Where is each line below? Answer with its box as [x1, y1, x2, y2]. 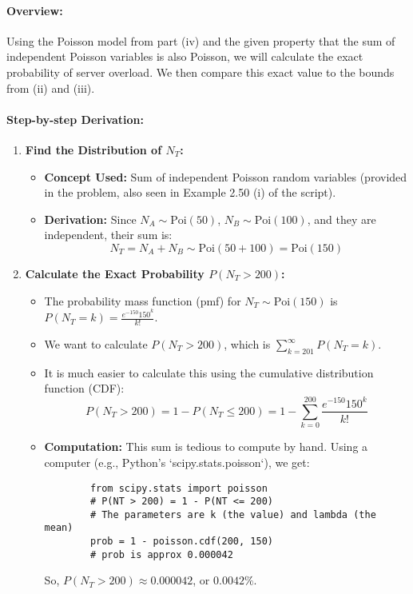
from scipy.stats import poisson [89, 482, 268, 494]
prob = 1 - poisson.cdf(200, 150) [89, 536, 273, 548]
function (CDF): [44, 380, 125, 397]
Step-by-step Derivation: [6, 110, 144, 127]
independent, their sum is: [44, 226, 173, 243]
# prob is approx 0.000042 [89, 548, 233, 560]
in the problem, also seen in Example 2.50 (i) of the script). [44, 184, 336, 201]
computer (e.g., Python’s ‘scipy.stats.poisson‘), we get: [44, 453, 310, 470]
